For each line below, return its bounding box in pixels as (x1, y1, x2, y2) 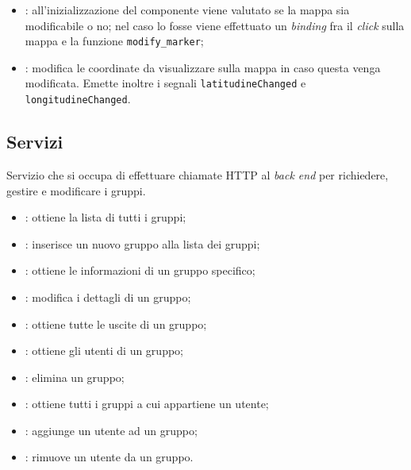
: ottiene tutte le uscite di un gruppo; (25, 315, 207, 332)
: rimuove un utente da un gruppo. (25, 449, 194, 465)
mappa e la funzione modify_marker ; (25, 33, 204, 49)
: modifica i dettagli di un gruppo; (25, 288, 191, 305)
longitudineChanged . (25, 91, 131, 107)
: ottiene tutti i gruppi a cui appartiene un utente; (25, 395, 269, 412)
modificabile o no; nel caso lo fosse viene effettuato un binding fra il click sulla (25, 17, 405, 33)
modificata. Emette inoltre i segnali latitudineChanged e (25, 75, 306, 91)
